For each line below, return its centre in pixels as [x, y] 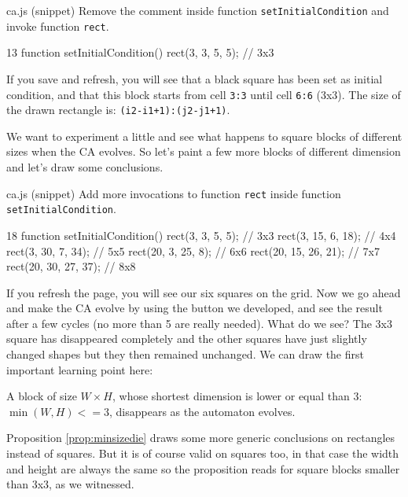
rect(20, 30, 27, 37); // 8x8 [71, 266]
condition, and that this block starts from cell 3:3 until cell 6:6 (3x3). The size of [204, 94]
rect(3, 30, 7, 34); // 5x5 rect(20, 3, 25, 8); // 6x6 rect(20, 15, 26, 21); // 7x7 [193, 250]
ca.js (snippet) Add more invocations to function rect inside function [174, 193]
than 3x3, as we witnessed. [70, 484]
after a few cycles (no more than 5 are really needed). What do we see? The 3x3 [200, 323]
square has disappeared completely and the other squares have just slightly [187, 339]
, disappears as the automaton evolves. [202, 411]
